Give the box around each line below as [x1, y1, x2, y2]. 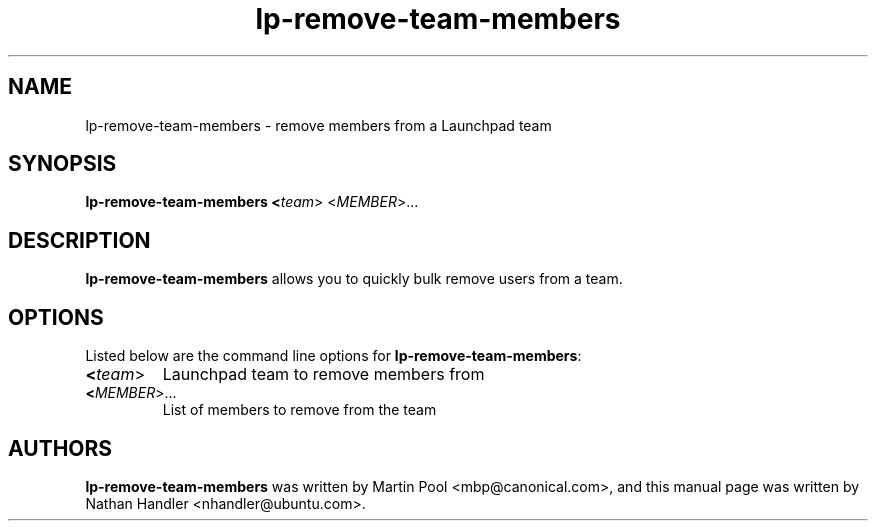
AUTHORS [8, 435, 113, 461]
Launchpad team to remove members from [162, 364, 485, 385]
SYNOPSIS [8, 151, 117, 177]
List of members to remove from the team [162, 401, 437, 419]
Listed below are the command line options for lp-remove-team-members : [85, 347, 582, 365]
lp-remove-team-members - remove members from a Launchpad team [85, 116, 552, 134]
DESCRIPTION [8, 227, 151, 253]
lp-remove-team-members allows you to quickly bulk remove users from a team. [85, 270, 623, 288]
